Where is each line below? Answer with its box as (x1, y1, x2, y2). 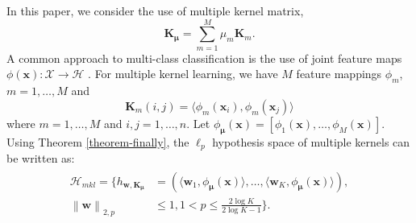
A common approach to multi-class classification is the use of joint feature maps (6, 49, 402, 66)
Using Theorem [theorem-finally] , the (6, 133, 189, 150)
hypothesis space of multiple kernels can (212, 133, 410, 150)
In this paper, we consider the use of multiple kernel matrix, (6, 2, 304, 19)
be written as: (6, 149, 75, 166)
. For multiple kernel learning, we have (88, 65, 278, 82)
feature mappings (296, 65, 382, 82)
